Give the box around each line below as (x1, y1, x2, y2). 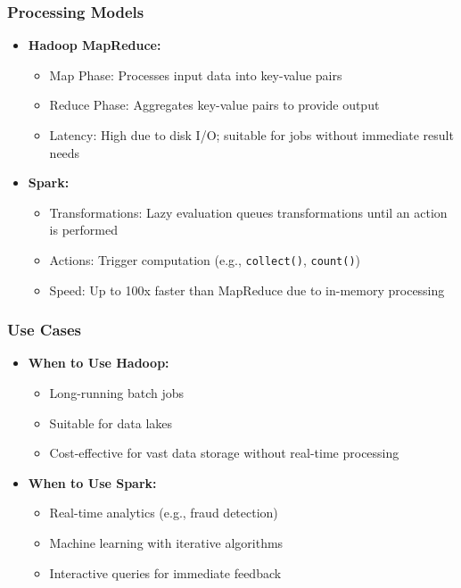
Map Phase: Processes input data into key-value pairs (49, 65, 342, 84)
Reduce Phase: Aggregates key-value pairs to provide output (49, 95, 380, 114)
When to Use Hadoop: (28, 353, 169, 372)
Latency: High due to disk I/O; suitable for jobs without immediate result (49, 126, 454, 144)
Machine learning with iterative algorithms (49, 534, 284, 551)
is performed (49, 220, 118, 239)
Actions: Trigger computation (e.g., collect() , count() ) (49, 250, 361, 269)
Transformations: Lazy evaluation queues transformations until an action (49, 203, 448, 221)
